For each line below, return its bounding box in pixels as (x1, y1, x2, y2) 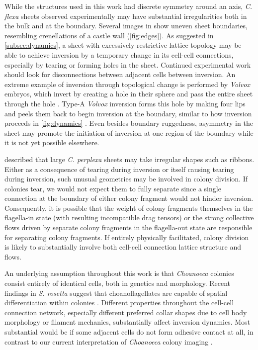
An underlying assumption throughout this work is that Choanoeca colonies (4, 268, 234, 278)
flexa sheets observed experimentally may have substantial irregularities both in (4, 10, 247, 21)
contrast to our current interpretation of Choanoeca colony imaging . (4, 336, 213, 347)
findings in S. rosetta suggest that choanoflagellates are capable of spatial (4, 287, 228, 298)
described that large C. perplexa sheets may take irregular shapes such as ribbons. (4, 154, 255, 164)
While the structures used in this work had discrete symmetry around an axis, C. (4, 1, 253, 11)
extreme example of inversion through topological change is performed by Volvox (4, 79, 250, 89)
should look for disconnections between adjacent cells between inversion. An (4, 69, 236, 80)
